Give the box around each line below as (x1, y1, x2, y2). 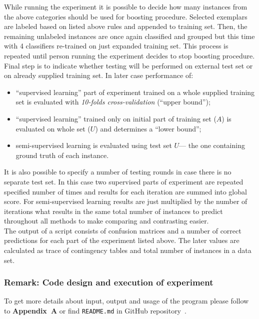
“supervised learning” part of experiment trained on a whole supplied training (15, 86, 255, 97)
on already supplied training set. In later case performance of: (4, 70, 193, 80)
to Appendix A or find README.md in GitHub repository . (4, 305, 186, 316)
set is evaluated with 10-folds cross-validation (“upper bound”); (15, 96, 210, 107)
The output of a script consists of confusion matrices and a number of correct (4, 225, 241, 235)
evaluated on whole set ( (15, 123, 90, 133)
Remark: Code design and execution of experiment (4, 276, 213, 288)
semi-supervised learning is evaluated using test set (15, 140, 172, 150)
